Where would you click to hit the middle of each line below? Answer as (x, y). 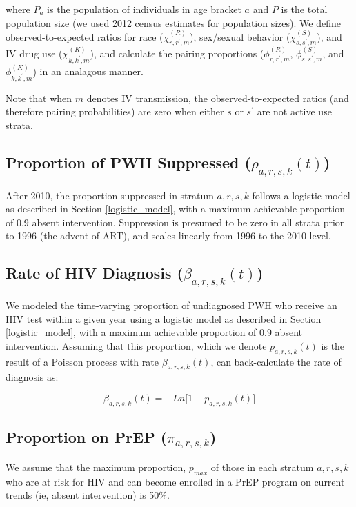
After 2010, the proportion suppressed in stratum (110, 195)
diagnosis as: (32, 377)
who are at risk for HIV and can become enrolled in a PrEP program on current (175, 481)
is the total (304, 9)
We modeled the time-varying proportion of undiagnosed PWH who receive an (171, 305)
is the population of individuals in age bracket (144, 9)
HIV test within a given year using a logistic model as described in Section (164, 318)
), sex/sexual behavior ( (240, 37)
